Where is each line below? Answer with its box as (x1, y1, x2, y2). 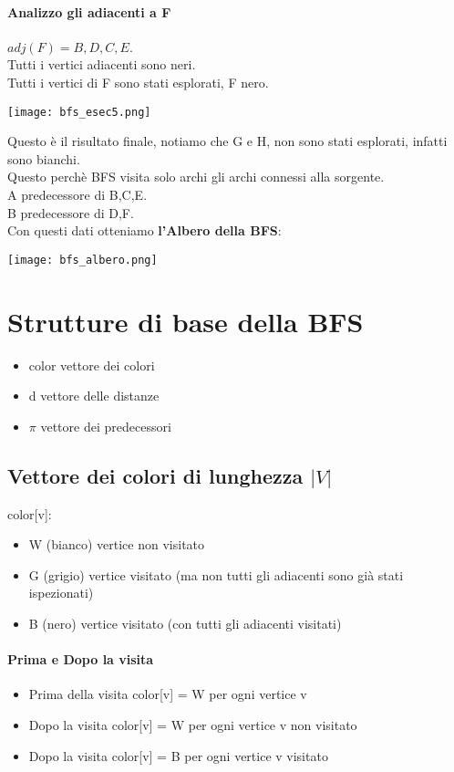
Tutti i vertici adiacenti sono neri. (7, 55, 196, 74)
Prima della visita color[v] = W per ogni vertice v (28, 684, 307, 704)
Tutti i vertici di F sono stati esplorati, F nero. (7, 72, 269, 91)
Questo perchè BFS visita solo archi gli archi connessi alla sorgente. (7, 167, 385, 186)
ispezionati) (28, 583, 94, 602)
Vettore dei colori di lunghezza (7, 461, 304, 489)
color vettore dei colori (28, 355, 155, 374)
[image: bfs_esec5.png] (7, 105, 151, 119)
